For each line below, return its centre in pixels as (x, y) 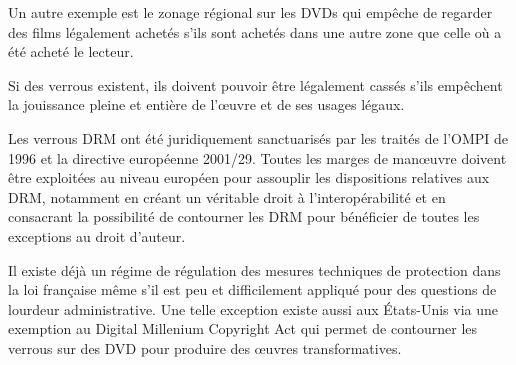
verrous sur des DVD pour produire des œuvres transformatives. (205, 347)
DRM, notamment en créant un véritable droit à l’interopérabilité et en (227, 196)
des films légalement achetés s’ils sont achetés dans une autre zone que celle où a (255, 31)
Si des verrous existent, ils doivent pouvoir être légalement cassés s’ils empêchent (255, 84)
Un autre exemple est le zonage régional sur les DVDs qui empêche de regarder (250, 12)
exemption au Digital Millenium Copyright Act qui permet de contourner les (243, 328)
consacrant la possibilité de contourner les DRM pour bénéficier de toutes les (244, 216)
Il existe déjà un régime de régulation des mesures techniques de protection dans (254, 269)
